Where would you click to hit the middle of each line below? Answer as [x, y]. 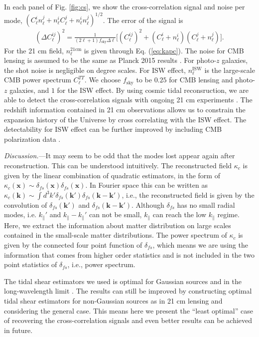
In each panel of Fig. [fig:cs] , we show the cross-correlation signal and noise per [125, 6]
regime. [228, 214]
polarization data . [32, 139]
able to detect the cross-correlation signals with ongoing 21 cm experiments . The [128, 100]
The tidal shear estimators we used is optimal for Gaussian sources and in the [123, 281]
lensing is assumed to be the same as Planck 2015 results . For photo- [110, 60]
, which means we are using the [200, 245]
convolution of [26, 204]
